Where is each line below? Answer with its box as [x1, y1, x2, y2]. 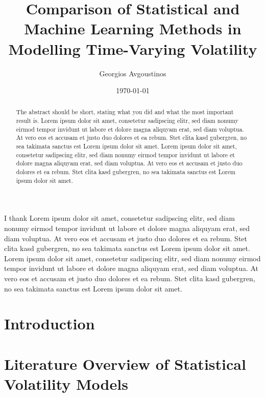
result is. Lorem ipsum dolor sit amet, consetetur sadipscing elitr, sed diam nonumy [16, 116, 238, 125]
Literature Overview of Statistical [4, 353, 246, 374]
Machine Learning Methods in [24, 18, 242, 39]
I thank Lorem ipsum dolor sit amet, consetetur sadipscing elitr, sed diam [4, 213, 235, 223]
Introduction [4, 313, 95, 334]
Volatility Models [4, 373, 128, 394]
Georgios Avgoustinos [99, 68, 166, 78]
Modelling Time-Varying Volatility [8, 38, 257, 59]
